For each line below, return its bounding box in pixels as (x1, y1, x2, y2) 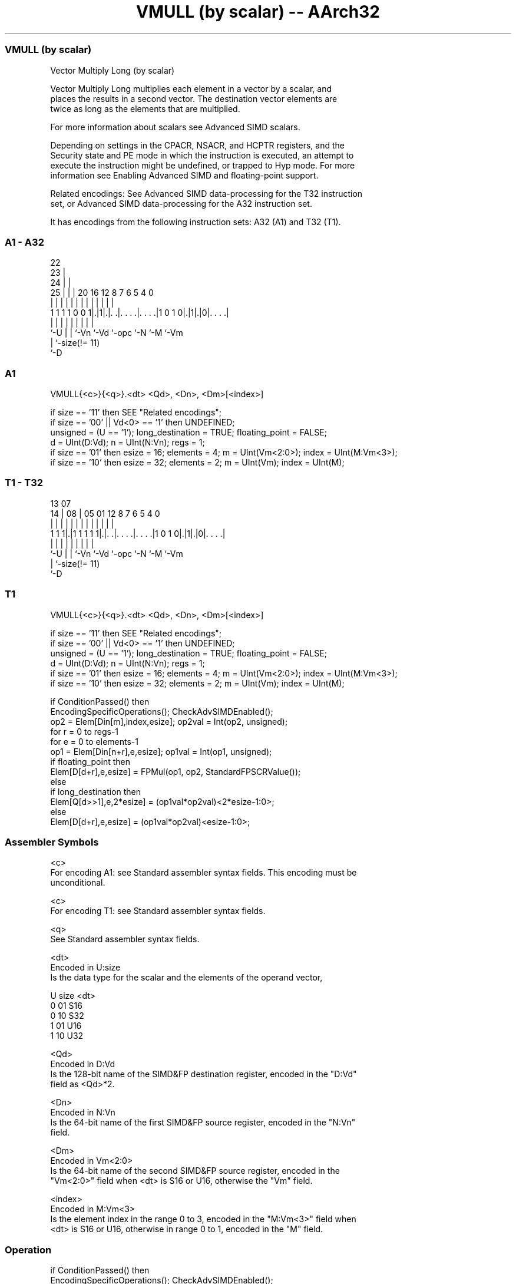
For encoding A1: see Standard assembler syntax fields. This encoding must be (50, 867, 357, 878)
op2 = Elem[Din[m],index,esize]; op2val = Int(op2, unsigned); (50, 716, 288, 727)
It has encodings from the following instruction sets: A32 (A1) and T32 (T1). (50, 216, 341, 227)
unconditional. (50, 877, 105, 888)
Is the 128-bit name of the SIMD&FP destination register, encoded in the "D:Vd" (50, 1069, 357, 1080)
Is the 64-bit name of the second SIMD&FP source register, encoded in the (50, 1166, 340, 1176)
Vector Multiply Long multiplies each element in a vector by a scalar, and (50, 83, 332, 94)
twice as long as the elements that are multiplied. (50, 103, 240, 114)
